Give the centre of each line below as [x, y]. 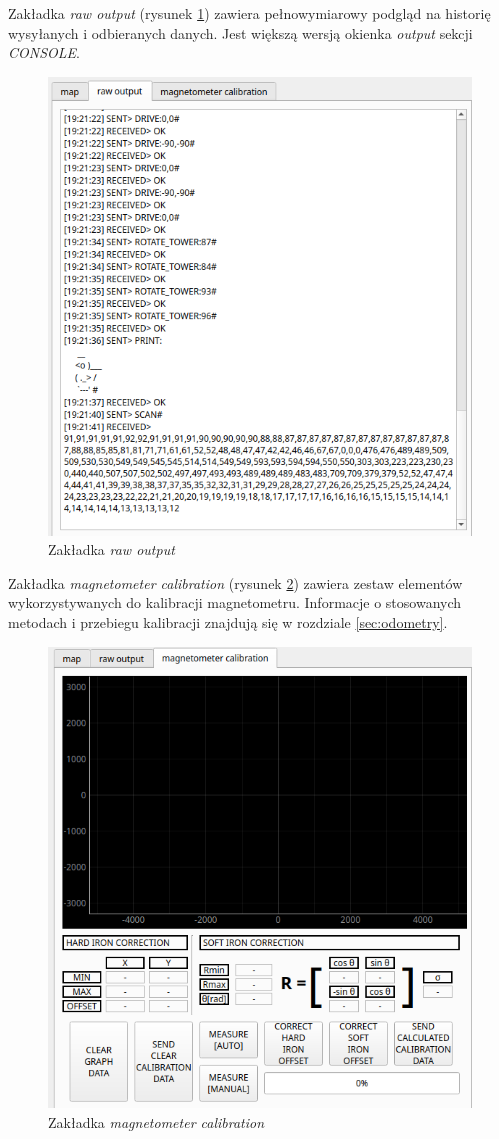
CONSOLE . [44, 52]
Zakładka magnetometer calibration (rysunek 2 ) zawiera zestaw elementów [235, 582]
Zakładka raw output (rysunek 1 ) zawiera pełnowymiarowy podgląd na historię [249, 13]
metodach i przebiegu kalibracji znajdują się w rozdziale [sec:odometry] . [228, 621]
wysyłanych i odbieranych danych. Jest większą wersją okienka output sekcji [240, 32]
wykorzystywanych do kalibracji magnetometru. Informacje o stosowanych [235, 602]
